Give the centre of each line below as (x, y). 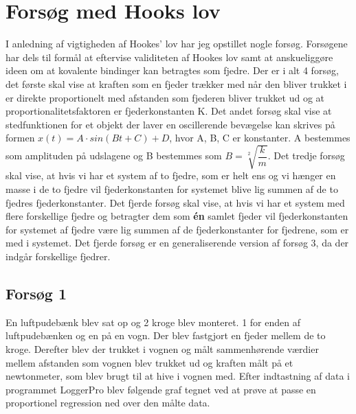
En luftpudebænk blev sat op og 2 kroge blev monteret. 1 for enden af (153, 322)
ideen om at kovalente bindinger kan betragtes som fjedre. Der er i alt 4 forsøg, (172, 70)
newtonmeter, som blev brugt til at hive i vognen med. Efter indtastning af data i (178, 376)
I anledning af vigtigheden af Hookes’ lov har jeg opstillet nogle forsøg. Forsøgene (177, 44)
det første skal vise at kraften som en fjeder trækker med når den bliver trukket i (176, 83)
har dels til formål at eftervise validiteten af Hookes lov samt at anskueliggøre (169, 57)
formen (20, 138)
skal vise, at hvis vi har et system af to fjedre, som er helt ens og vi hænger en (171, 175)
